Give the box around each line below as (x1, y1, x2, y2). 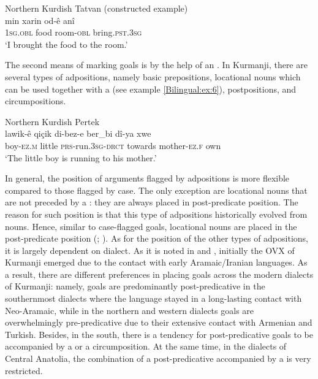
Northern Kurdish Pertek (5, 115, 100, 128)
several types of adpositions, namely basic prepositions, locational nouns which (5, 70, 301, 83)
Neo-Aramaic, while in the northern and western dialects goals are (5, 304, 254, 316)
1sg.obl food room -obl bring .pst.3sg (5, 26, 142, 39)
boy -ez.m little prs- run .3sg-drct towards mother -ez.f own (5, 139, 221, 151)
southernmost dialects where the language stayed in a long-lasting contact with (5, 292, 302, 305)
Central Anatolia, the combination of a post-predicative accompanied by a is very (5, 352, 311, 365)
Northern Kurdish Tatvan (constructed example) (5, 2, 188, 14)
